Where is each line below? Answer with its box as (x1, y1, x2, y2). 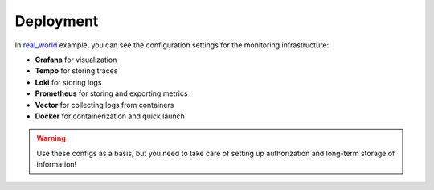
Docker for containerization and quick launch (35, 111, 185, 121)
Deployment (14, 12, 99, 30)
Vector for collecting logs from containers (35, 100, 174, 109)
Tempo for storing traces (35, 66, 118, 76)
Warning (36, 134, 66, 143)
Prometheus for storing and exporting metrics (35, 89, 188, 98)
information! (36, 159, 77, 169)
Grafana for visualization (35, 55, 117, 64)
